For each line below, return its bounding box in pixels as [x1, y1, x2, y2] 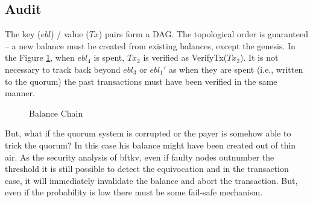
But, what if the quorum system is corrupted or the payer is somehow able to [5, 127, 291, 139]
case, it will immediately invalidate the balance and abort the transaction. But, [5, 174, 298, 186]
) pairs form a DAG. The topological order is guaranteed [98, 28, 308, 40]
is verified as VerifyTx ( [143, 51, 227, 64]
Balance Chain [29, 106, 83, 119]
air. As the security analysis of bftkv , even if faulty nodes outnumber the [5, 150, 274, 163]
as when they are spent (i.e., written [168, 63, 303, 75]
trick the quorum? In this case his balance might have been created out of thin [5, 138, 296, 151]
